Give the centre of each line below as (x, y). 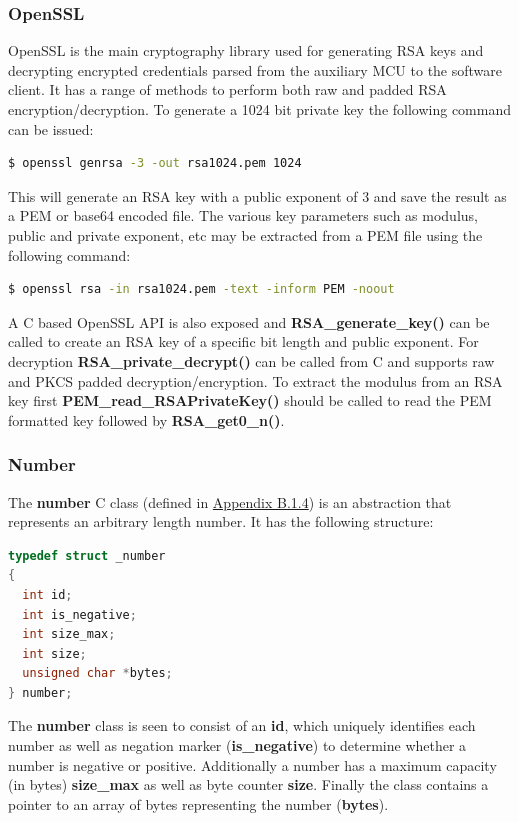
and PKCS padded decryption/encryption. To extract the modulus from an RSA (255, 380)
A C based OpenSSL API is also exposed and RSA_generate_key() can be (249, 321)
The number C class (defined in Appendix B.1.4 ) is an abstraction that (230, 501)
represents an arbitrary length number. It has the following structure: (221, 521)
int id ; (47, 594)
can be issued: (51, 128)
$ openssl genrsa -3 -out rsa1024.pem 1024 (155, 163)
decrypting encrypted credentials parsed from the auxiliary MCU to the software (255, 69)
